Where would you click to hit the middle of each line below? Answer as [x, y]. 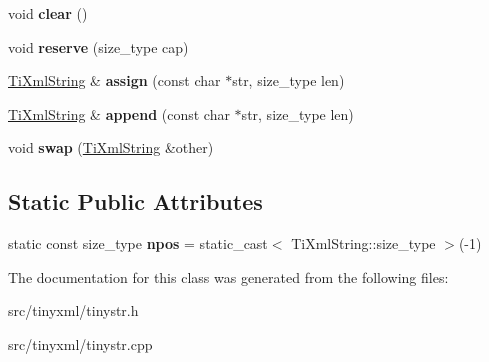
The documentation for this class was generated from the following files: [228, 276]
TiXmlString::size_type [363, 243]
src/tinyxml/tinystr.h [73, 310]
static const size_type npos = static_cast [138, 243]
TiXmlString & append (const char [119, 113]
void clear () [48, 13]
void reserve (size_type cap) [98, 46]
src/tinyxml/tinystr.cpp [80, 343]
